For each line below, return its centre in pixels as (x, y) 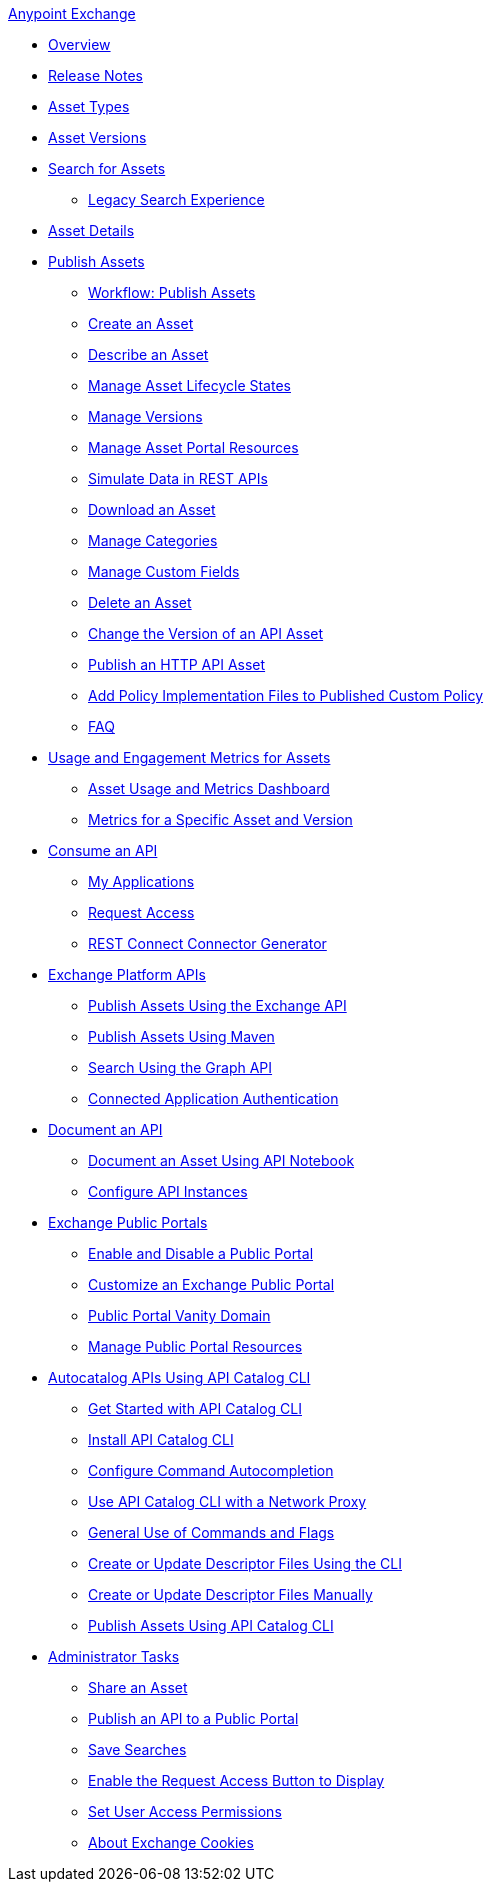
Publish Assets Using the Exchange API (217, 1005)
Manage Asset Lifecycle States (189, 385)
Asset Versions (97, 137)
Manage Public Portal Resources (195, 1346)
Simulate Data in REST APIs (178, 478)
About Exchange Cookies (171, 1842)
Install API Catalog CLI (161, 1439)
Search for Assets (107, 168)
